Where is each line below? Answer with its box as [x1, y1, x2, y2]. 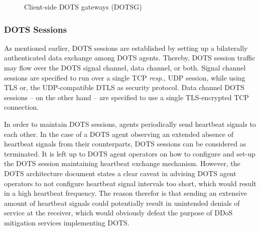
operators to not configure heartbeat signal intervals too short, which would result [4, 178, 256, 188]
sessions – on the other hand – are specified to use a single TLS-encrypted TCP [4, 92, 249, 102]
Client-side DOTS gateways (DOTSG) [24, 2, 142, 12]
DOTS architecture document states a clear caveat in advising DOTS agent [4, 168, 236, 178]
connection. [4, 102, 39, 112]
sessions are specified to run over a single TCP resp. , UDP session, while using [4, 72, 245, 83]
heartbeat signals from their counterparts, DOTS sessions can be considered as [4, 138, 246, 149]
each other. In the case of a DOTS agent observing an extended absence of [4, 128, 234, 139]
